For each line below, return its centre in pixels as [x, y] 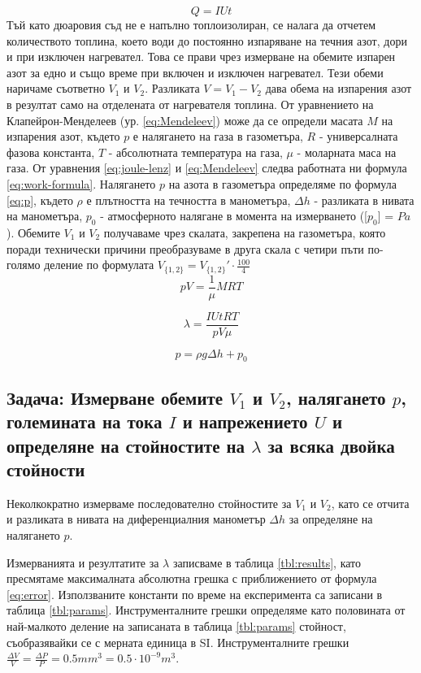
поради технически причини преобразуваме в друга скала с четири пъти [185, 248]
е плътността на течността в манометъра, [189, 200]
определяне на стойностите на [126, 445]
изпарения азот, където [63, 136]
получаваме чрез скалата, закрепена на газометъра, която [245, 232]
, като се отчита [370, 503]
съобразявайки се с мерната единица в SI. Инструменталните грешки [178, 642]
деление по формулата [99, 265]
